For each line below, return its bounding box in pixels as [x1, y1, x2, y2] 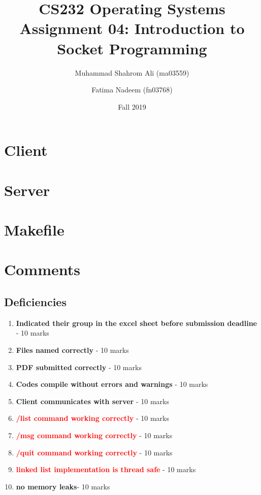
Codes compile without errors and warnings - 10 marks [16, 379, 208, 389]
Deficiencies [4, 293, 67, 309]
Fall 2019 [118, 101, 146, 112]
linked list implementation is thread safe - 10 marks [16, 464, 196, 475]
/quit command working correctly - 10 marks [16, 447, 173, 457]
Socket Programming [57, 38, 207, 58]
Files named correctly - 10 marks [16, 344, 129, 355]
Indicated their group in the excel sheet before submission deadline [16, 317, 257, 328]
